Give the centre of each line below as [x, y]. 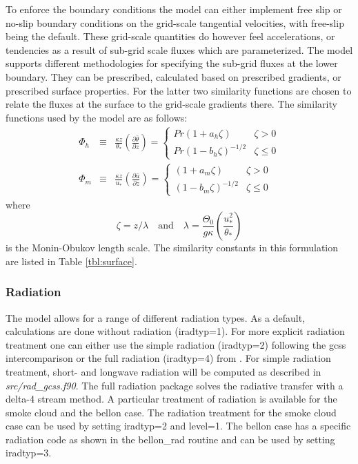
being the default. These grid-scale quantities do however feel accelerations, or [170, 36]
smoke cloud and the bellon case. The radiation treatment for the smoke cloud [171, 412]
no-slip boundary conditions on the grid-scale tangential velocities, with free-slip [175, 22]
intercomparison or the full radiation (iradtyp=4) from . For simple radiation [168, 358]
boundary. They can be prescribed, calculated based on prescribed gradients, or [173, 76]
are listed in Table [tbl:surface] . [71, 261]
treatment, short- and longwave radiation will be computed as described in [163, 371]
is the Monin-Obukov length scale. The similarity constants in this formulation [172, 248]
